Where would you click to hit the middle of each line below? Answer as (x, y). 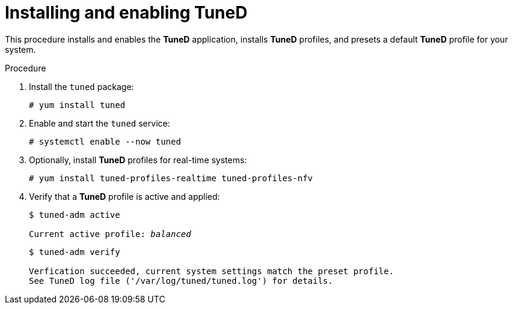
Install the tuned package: (81, 86)
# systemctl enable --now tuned (105, 141)
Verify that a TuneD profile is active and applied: (124, 196)
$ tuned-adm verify (75, 252)
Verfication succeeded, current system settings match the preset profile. (211, 271)
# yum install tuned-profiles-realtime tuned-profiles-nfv (171, 178)
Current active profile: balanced (110, 234)
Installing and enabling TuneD (126, 13)
